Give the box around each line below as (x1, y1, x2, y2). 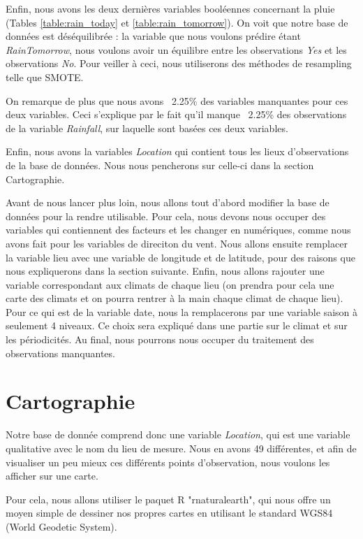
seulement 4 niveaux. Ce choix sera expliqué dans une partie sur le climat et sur (6, 318, 348, 333)
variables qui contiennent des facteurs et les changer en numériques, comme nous (6, 222, 351, 237)
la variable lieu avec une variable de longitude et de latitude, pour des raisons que (6, 250, 355, 264)
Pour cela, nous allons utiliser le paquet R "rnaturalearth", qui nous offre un (6, 491, 331, 506)
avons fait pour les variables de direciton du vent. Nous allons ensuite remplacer (6, 236, 348, 250)
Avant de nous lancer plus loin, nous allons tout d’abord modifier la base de (6, 195, 329, 210)
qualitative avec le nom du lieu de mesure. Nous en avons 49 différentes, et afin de (6, 440, 357, 455)
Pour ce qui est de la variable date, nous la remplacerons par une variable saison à (6, 304, 358, 319)
